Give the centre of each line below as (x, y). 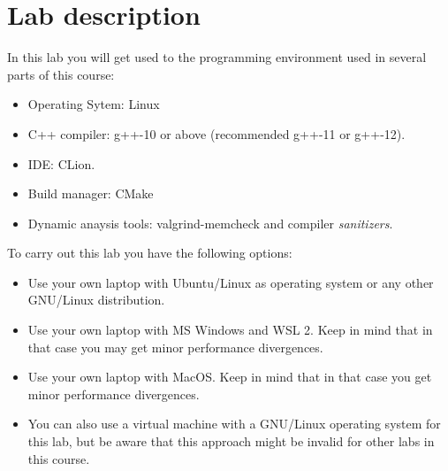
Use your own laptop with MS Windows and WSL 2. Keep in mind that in (230, 330)
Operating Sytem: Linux (94, 104)
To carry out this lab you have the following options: (150, 253)
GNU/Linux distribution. (96, 300)
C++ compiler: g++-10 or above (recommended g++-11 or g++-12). (216, 133)
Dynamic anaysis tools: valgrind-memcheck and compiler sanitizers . (210, 223)
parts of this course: (61, 74)
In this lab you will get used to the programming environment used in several (217, 57)
